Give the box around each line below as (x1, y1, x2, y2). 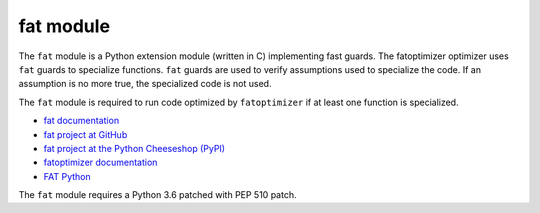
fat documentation (43, 115, 120, 127)
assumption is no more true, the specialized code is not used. (18, 78, 272, 90)
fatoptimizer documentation (43, 156, 158, 169)
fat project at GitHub (43, 128, 128, 140)
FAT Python (43, 170, 91, 182)
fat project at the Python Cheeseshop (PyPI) (43, 142, 225, 154)
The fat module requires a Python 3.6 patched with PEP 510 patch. (18, 189, 297, 201)
